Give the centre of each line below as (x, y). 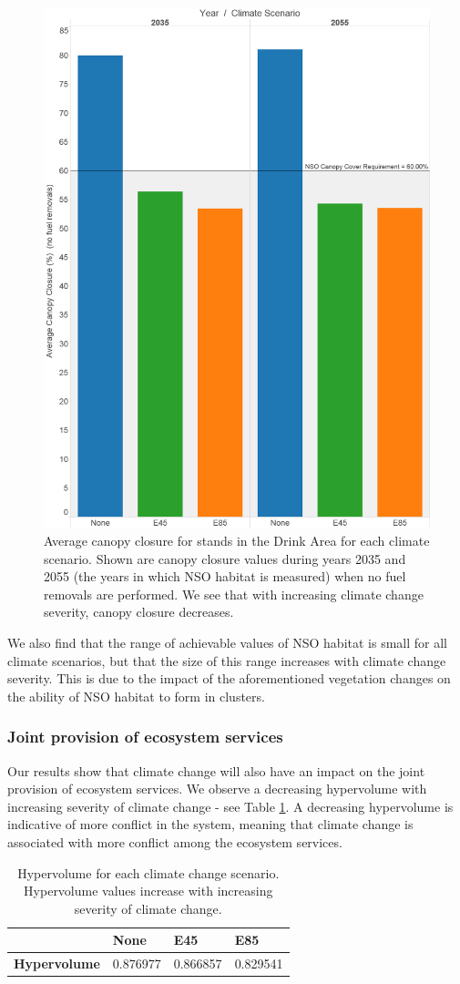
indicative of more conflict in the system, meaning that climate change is (210, 824)
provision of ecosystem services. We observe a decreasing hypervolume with (217, 789)
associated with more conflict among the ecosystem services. (175, 842)
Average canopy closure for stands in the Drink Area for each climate (237, 541)
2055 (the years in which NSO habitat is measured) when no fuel (225, 576)
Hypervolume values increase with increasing (148, 891)
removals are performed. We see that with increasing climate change (234, 594)
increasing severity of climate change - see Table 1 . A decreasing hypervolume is (230, 806)
